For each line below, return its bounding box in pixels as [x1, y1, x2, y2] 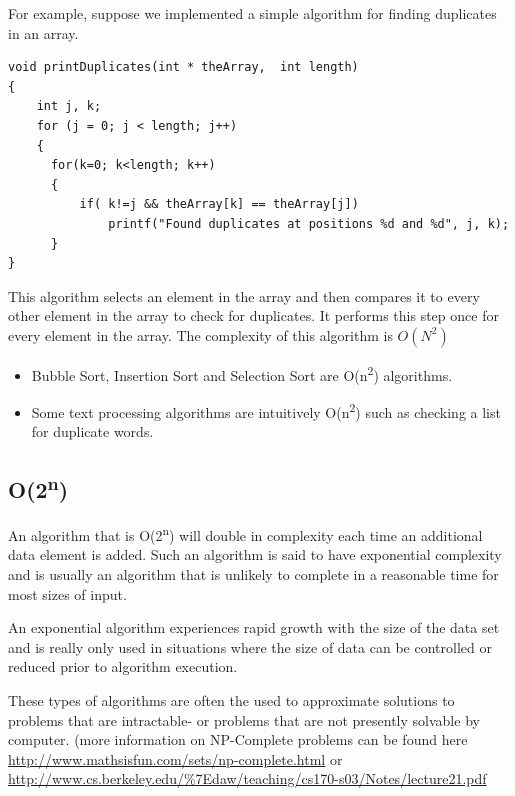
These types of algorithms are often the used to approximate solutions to [8, 690, 455, 711]
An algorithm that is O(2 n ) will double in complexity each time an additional [8, 522, 483, 545]
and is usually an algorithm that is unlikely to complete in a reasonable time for [8, 564, 499, 585]
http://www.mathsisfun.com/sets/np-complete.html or [8, 748, 343, 769]
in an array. [8, 22, 79, 43]
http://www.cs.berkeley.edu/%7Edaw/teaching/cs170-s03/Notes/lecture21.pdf [8, 768, 487, 789]
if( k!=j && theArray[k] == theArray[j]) [79, 197, 359, 212]
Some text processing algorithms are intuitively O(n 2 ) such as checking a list [31, 399, 501, 422]
